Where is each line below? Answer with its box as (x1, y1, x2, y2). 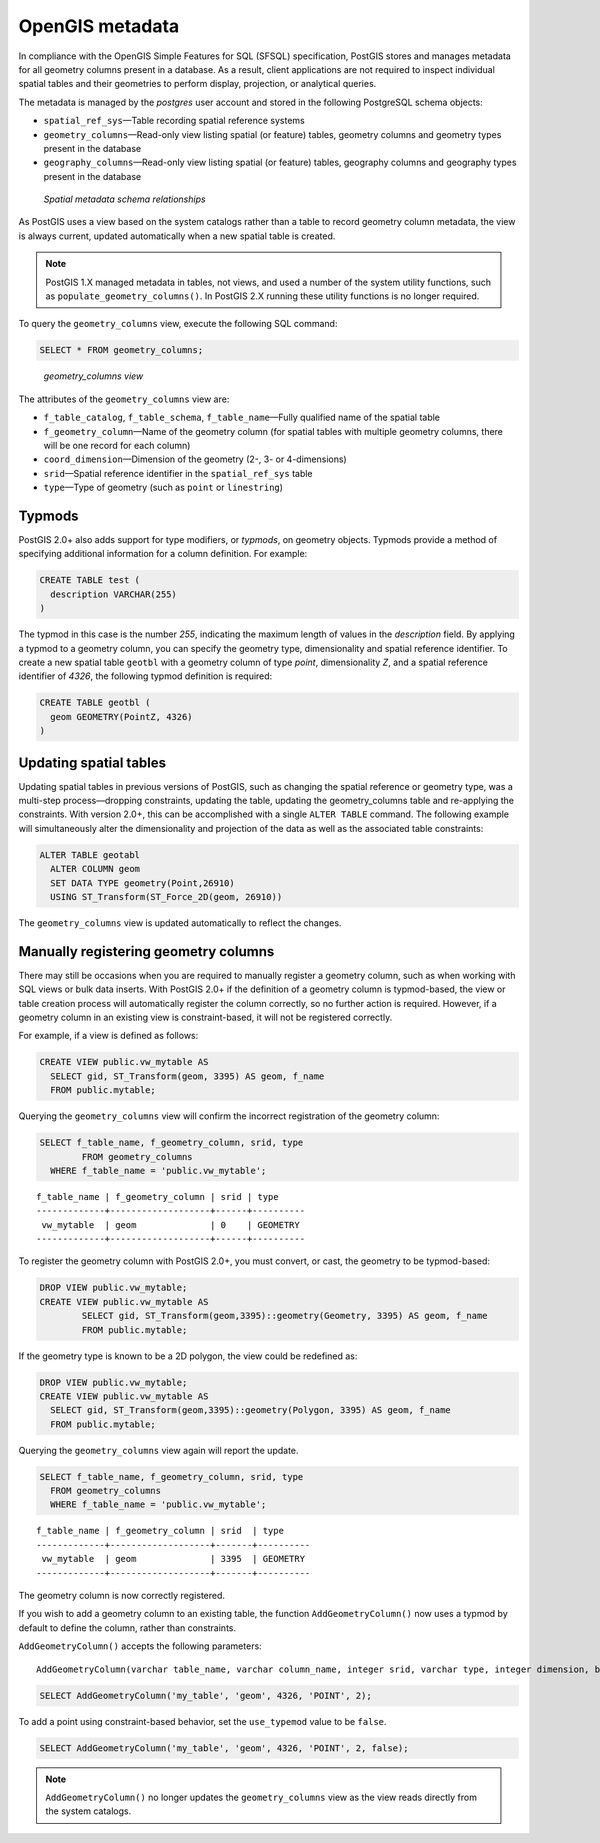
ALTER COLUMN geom (50, 863, 140, 875)
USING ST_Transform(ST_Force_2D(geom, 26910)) (50, 891, 283, 902)
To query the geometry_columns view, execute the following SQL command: (18, 318, 338, 330)
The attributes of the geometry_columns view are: (18, 393, 230, 405)
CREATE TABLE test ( (39, 575, 140, 586)
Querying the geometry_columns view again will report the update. (18, 1444, 299, 1456)
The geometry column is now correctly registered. (18, 1590, 225, 1602)
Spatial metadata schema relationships (43, 193, 206, 205)
